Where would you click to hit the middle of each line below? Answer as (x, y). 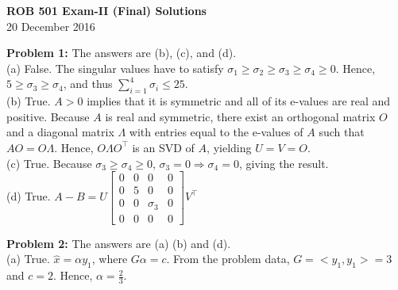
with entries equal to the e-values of (216, 132)
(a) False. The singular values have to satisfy (115, 68)
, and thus (88, 84)
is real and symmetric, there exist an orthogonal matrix (240, 116)
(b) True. (29, 101)
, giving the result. (284, 163)
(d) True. (29, 196)
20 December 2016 (51, 26)
